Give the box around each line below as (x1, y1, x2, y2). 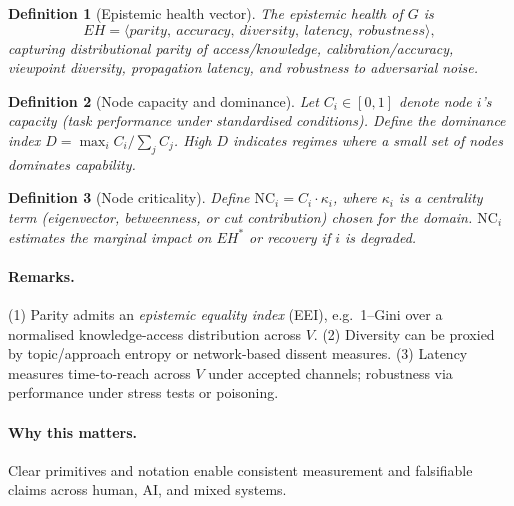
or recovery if (249, 226, 331, 247)
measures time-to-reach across (8, 362, 191, 383)
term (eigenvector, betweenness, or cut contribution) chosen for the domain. (8, 206, 473, 227)
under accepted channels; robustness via (208, 362, 453, 383)
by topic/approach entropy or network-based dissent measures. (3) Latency (8, 343, 468, 364)
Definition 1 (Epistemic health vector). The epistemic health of (8, 3, 403, 23)
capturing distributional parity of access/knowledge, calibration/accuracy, (8, 37, 454, 58)
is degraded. (345, 226, 417, 247)
